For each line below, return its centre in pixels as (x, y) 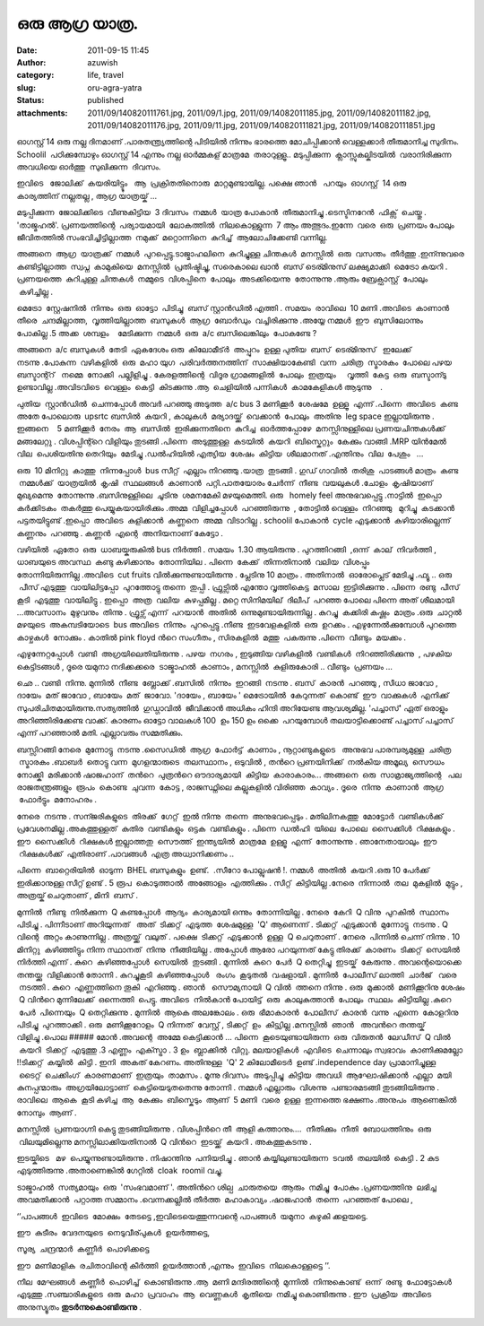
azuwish (103, 62)
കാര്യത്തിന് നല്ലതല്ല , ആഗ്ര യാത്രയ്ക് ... (87, 195)
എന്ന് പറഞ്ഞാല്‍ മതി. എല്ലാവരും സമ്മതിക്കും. (100, 733)
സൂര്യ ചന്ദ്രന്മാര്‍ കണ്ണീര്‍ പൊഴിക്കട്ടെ (83, 1249)
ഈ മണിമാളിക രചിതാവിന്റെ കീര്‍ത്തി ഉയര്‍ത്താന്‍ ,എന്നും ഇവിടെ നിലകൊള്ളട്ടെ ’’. (173, 1265)
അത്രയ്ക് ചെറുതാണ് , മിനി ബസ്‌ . (78, 896)
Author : (31, 62)
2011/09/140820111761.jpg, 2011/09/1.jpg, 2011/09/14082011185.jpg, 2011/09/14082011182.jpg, (259, 113)
